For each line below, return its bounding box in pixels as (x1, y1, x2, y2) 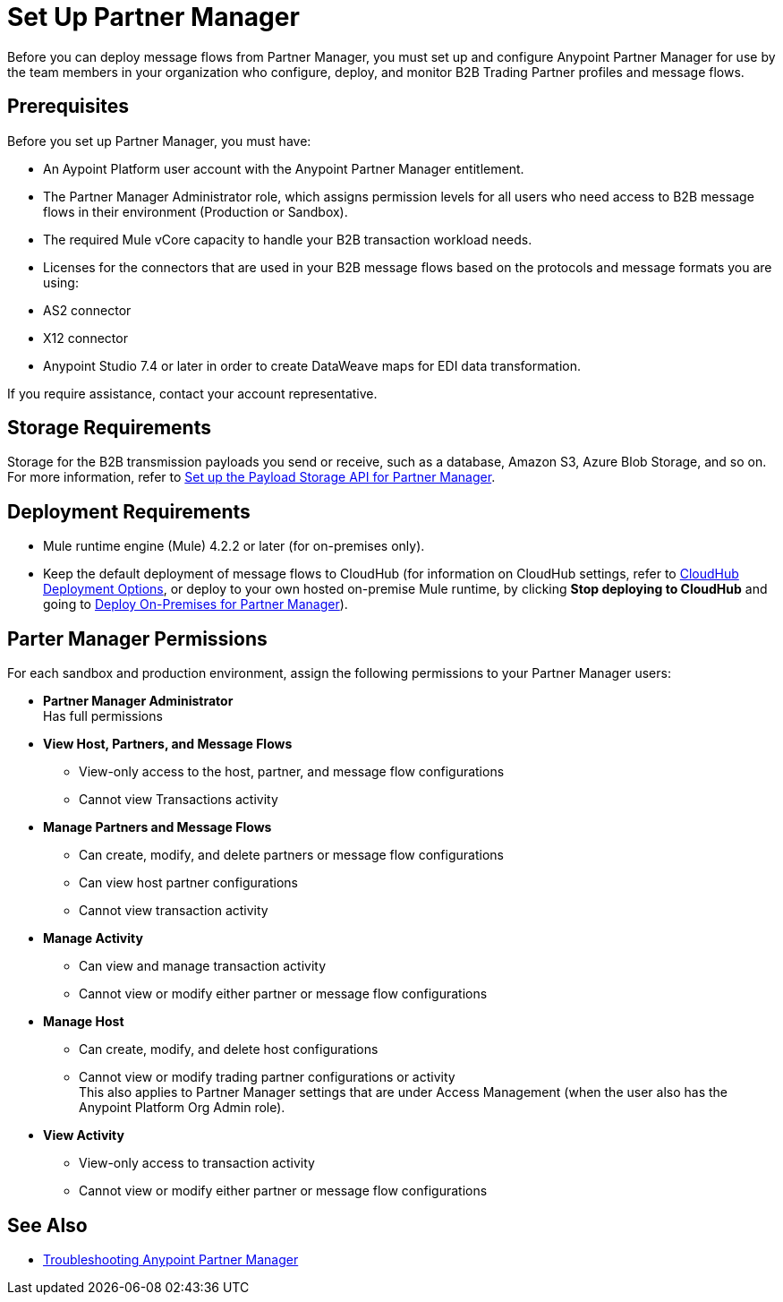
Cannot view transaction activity (79, 903, 268, 919)
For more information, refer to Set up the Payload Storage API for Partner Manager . (7, 469, 496, 485)
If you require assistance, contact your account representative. (7, 385, 378, 401)
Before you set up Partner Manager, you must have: (7, 133, 311, 149)
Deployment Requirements (7, 500, 251, 523)
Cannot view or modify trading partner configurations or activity (79, 1069, 455, 1085)
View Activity (43, 1127, 124, 1144)
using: (43, 274, 79, 290)
